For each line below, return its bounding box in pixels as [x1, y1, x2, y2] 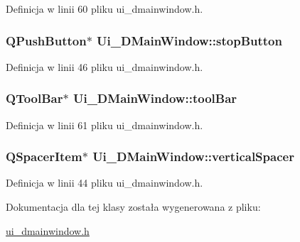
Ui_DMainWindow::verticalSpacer [92, 148, 294, 165]
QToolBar [6, 89, 63, 107]
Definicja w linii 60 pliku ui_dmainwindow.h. [6, 1, 203, 16]
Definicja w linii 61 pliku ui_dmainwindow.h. [6, 117, 203, 132]
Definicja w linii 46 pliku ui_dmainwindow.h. [6, 59, 203, 74]
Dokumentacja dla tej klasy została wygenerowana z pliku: [6, 199, 261, 214]
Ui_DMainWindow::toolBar [73, 89, 237, 107]
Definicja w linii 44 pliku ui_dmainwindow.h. [6, 175, 203, 190]
